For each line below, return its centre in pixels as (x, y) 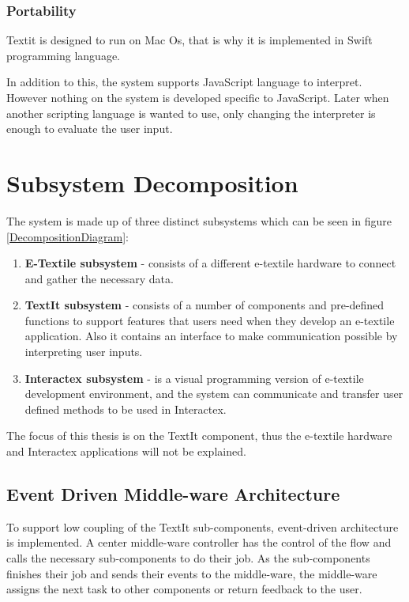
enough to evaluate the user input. (90, 129)
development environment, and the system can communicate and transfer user (214, 394)
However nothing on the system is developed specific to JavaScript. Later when (198, 97)
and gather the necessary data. (99, 278)
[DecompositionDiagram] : (68, 236)
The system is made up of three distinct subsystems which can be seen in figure (199, 220)
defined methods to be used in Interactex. (126, 409)
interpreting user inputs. (84, 352)
